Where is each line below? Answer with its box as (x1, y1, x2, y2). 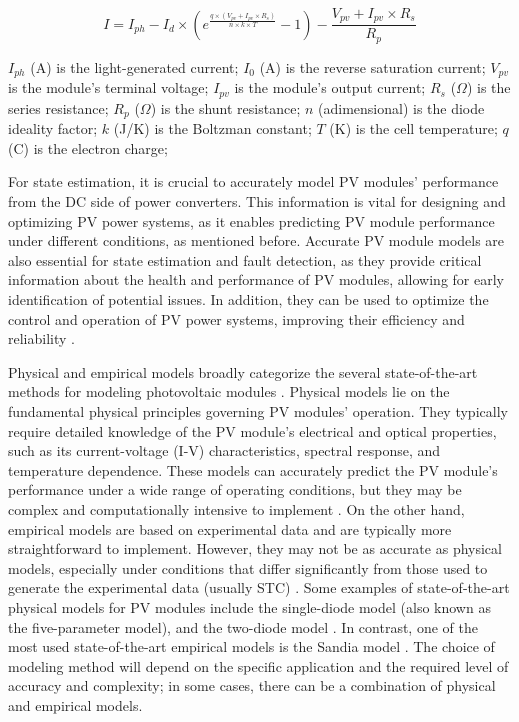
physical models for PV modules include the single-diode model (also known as (8, 596, 491, 617)
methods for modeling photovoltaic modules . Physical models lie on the (8, 381, 450, 402)
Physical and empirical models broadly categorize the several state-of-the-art (8, 361, 478, 382)
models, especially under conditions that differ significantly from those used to (8, 557, 488, 578)
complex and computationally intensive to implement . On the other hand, (8, 498, 465, 519)
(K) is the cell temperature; (329, 118, 498, 139)
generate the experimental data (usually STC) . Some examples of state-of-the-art (8, 577, 510, 598)
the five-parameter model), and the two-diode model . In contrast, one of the (8, 616, 478, 637)
